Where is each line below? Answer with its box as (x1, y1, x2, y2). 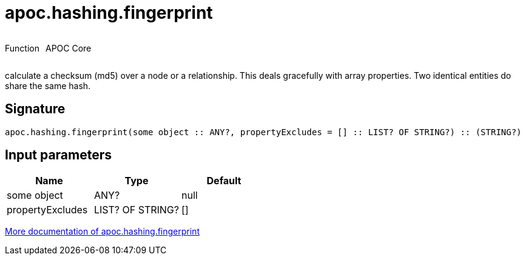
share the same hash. (5, 80, 91, 91)
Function (5, 42, 39, 53)
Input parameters (5, 147, 112, 163)
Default (206, 175, 242, 187)
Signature (5, 101, 66, 117)
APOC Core (45, 42, 92, 53)
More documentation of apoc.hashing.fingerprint (5, 226, 200, 237)
